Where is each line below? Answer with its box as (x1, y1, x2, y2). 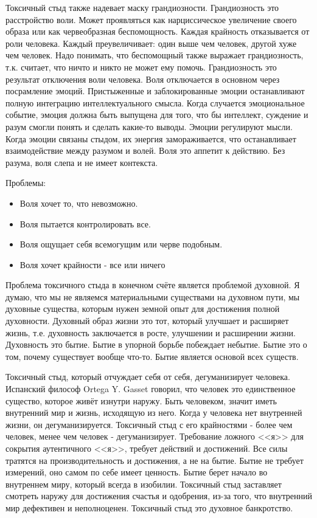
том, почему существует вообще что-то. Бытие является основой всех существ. (5, 350, 299, 362)
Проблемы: (5, 176, 46, 189)
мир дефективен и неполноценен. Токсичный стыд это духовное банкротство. (5, 501, 293, 514)
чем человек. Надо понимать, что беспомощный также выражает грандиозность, (5, 49, 304, 61)
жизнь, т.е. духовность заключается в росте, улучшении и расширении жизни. (5, 326, 296, 339)
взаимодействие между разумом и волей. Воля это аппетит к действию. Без (5, 144, 285, 157)
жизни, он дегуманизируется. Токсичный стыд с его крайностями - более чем (5, 418, 293, 430)
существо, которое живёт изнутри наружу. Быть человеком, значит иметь (5, 394, 277, 407)
